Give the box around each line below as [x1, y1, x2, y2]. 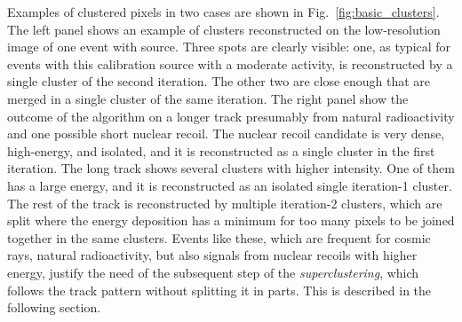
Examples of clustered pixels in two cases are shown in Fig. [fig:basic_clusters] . [7, 3, 440, 20]
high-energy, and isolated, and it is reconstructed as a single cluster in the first [7, 141, 435, 160]
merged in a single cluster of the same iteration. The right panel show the [7, 89, 409, 107]
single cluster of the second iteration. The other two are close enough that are [7, 72, 431, 90]
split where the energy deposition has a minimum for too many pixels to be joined [7, 211, 455, 230]
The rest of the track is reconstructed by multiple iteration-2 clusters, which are [7, 193, 442, 212]
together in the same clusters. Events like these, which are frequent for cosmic [7, 228, 431, 247]
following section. [7, 298, 101, 317]
